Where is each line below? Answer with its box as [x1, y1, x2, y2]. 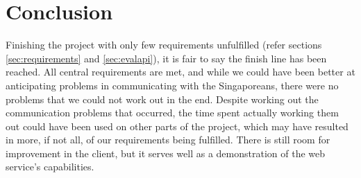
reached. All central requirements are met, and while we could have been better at [6, 64, 355, 79]
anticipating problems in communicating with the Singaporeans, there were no [6, 78, 339, 92]
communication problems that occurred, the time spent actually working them [6, 105, 339, 120]
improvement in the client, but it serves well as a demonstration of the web [6, 145, 326, 160]
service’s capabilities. [6, 159, 94, 174]
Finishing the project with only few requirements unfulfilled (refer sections [6, 37, 322, 52]
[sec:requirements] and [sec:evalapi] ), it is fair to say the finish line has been [6, 51, 327, 65]
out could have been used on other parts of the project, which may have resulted [6, 118, 349, 133]
